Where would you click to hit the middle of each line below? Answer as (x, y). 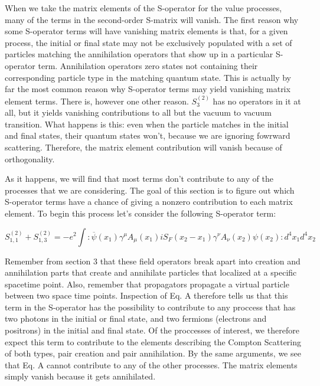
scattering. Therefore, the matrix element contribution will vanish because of (143, 147)
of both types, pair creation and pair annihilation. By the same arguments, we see (153, 353)
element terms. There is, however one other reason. (97, 101)
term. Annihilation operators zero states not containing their (148, 65)
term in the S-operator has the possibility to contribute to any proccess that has (150, 307)
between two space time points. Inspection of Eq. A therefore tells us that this (146, 295)
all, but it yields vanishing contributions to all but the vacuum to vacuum (138, 112)
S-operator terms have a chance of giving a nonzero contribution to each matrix (149, 202)
